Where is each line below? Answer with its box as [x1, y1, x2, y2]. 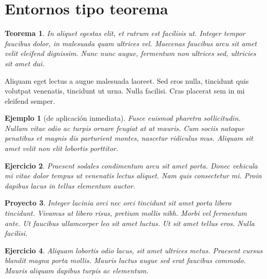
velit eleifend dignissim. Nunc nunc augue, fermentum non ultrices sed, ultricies [5, 48, 256, 59]
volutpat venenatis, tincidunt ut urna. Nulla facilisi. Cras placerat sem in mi [5, 85, 245, 96]
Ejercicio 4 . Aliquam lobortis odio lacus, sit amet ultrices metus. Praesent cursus [5, 245, 263, 255]
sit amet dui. [5, 58, 45, 68]
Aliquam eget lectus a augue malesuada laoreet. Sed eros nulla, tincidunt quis [5, 75, 249, 86]
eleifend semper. [5, 95, 55, 106]
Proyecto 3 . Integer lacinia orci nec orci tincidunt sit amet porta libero [5, 197, 232, 208]
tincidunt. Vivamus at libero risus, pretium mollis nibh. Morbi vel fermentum [5, 208, 247, 218]
